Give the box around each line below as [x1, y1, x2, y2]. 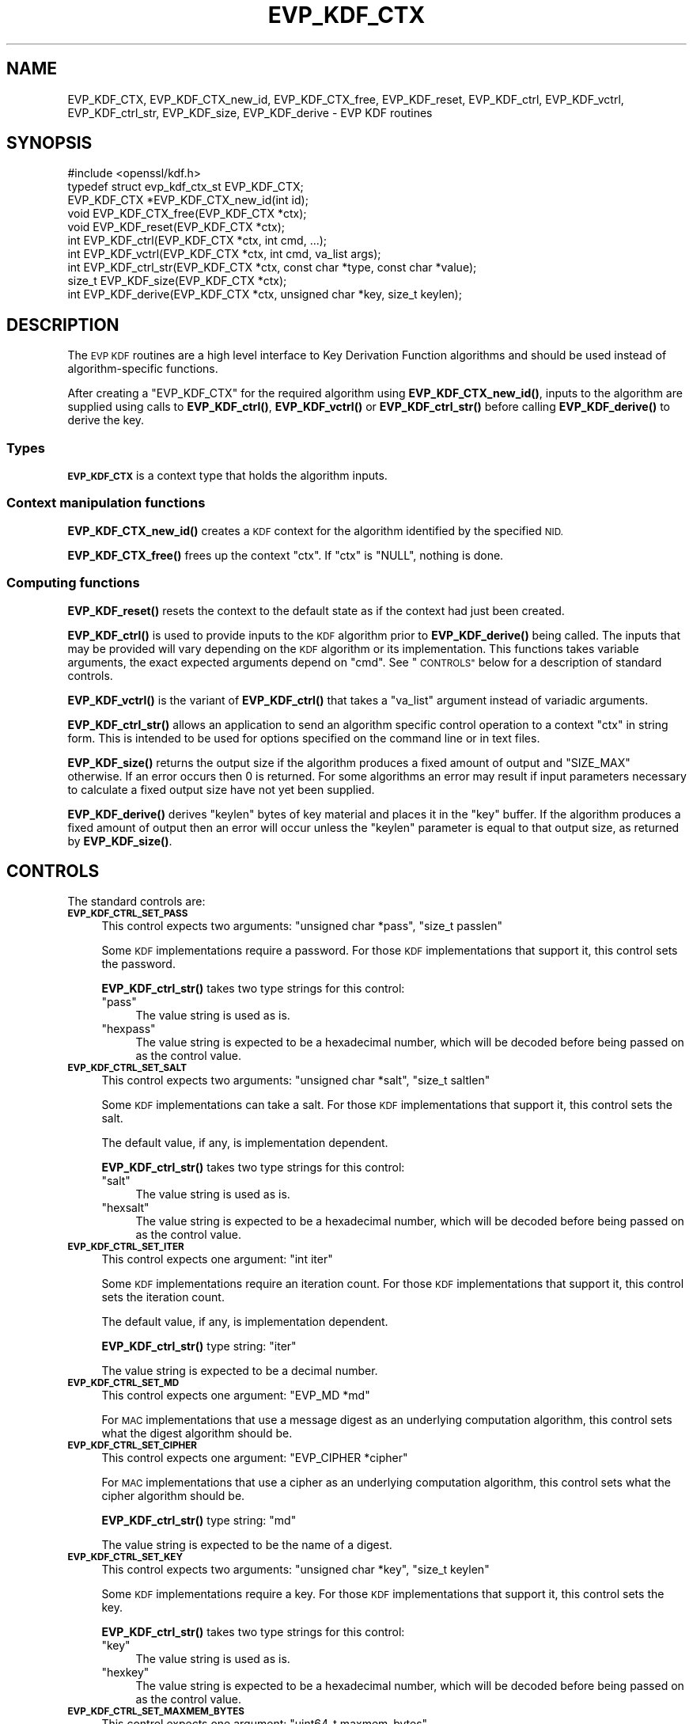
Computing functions [6, 575, 140, 591]
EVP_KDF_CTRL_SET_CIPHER [67, 1440, 198, 1452]
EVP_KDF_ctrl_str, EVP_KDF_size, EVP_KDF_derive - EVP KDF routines [67, 105, 433, 120]
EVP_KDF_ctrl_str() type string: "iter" [101, 1339, 297, 1354]
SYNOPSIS [6, 133, 93, 154]
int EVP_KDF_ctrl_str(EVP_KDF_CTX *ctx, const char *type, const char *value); [67, 260, 477, 275]
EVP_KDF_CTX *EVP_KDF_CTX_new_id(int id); [67, 193, 309, 207]
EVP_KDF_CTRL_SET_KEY [67, 1551, 183, 1563]
